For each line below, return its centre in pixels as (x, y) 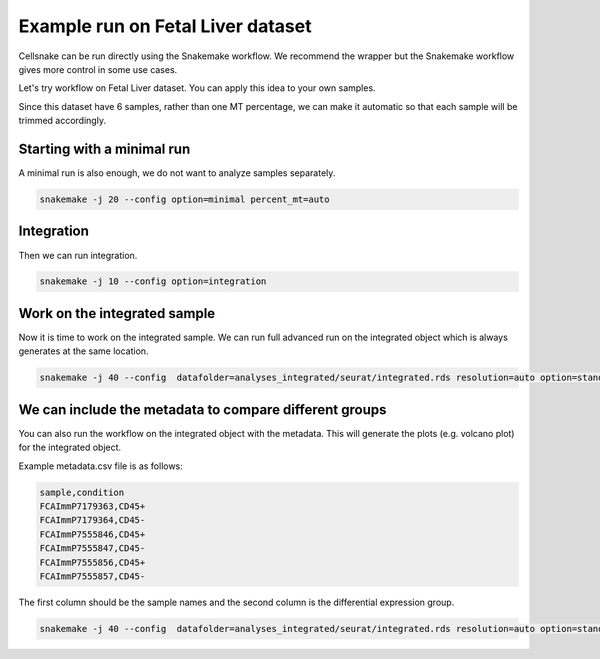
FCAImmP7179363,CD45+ (92, 506)
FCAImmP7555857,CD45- (92, 576)
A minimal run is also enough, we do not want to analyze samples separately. (177, 173)
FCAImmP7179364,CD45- (92, 520)
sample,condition (82, 492)
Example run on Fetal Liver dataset (165, 26)
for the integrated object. (70, 447)
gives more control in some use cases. (98, 69)
